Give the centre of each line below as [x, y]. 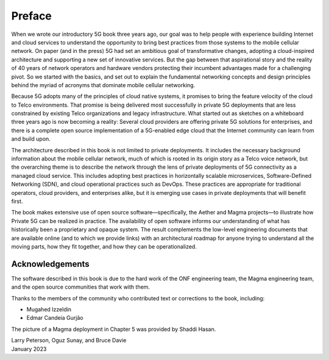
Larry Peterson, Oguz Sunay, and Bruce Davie [69, 341]
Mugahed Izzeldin [49, 309]
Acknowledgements [50, 264]
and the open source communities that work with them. [81, 287]
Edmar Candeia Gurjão [55, 318]
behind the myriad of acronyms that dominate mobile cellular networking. [103, 85]
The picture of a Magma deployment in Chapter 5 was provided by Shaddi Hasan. [114, 329]
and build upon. [31, 139]
